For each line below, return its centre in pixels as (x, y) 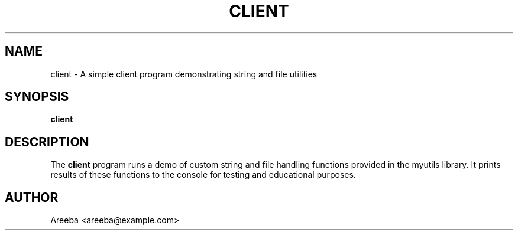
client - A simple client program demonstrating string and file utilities (184, 74)
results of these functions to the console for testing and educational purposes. (203, 175)
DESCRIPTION (47, 142)
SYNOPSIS (37, 97)
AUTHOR (32, 197)
